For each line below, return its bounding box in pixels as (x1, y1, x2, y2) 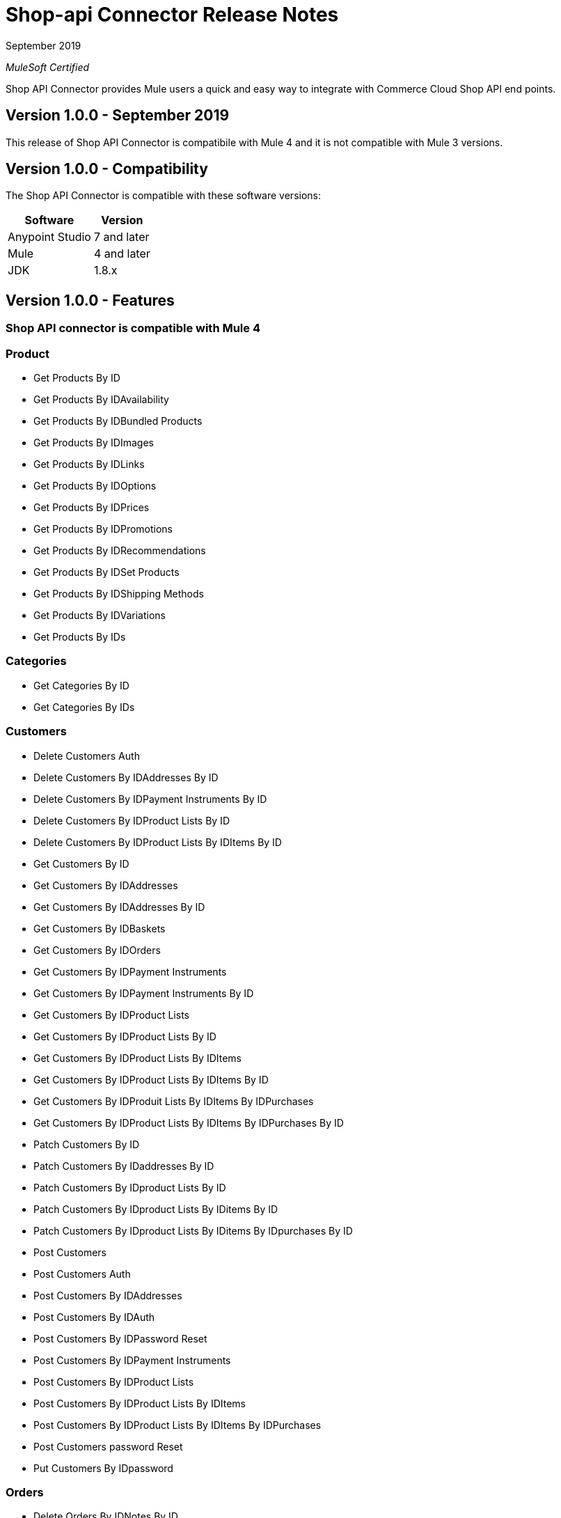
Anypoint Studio (8, 230, 91, 244)
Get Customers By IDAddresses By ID (33, 900, 205, 913)
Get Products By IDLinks (33, 458, 145, 471)
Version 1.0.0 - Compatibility (6, 160, 208, 178)
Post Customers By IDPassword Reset (33, 1332, 207, 1345)
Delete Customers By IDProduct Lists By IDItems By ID (33, 836, 282, 848)
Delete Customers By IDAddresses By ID (33, 771, 219, 783)
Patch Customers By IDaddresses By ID (33, 1159, 214, 1172)
